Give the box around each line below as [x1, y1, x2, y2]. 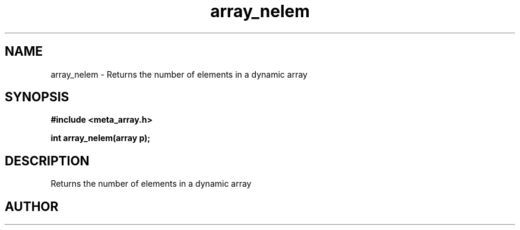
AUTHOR [5, 199, 59, 214]
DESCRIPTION [5, 153, 90, 168]
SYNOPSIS [5, 90, 69, 105]
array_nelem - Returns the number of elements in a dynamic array [50, 69, 307, 79]
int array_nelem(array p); [50, 133, 151, 143]
